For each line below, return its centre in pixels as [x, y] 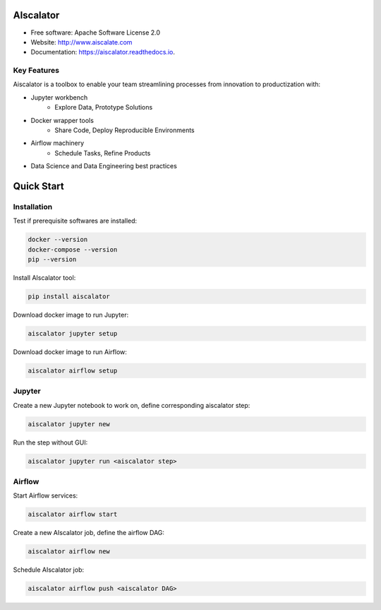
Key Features [36, 71]
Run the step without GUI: [50, 442]
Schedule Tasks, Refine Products [103, 153]
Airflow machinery [58, 143]
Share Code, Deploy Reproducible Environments [125, 130]
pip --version [52, 259]
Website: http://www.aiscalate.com [81, 42]
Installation [33, 206]
